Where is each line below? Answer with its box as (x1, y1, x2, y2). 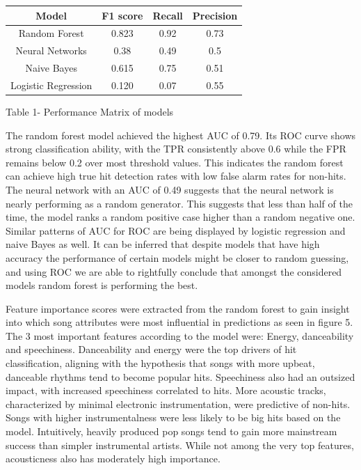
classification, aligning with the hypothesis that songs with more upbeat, (6, 356, 315, 370)
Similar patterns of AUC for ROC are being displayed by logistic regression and (6, 223, 346, 237)
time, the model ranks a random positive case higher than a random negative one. (6, 210, 355, 224)
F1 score (102, 8, 143, 22)
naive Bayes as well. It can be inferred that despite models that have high (6, 237, 320, 251)
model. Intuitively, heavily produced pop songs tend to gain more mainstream (6, 424, 337, 439)
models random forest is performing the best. (6, 278, 198, 292)
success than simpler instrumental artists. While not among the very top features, (6, 437, 354, 452)
